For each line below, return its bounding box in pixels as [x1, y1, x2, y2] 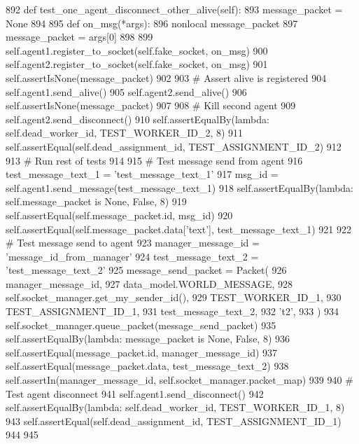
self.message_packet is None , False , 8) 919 [6, 194, 187, 209]
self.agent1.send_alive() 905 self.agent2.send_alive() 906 [6, 84, 247, 99]
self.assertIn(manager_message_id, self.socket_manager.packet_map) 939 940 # [6, 373, 353, 387]
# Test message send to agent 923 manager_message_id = [6, 235, 260, 250]
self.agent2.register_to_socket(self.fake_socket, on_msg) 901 [6, 57, 268, 71]
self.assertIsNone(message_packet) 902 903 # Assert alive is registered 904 [6, 70, 327, 85]
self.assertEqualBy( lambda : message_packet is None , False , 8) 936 [6, 331, 290, 346]
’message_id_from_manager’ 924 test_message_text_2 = [6, 249, 259, 263]
